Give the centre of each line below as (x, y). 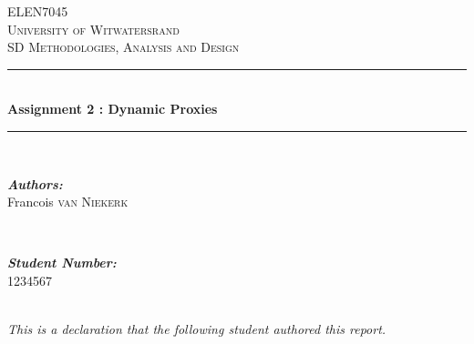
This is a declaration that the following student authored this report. (197, 329)
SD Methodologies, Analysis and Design (124, 47)
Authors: (35, 183)
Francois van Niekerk (68, 202)
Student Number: (62, 263)
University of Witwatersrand (93, 29)
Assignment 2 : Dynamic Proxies (113, 109)
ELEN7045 (38, 11)
